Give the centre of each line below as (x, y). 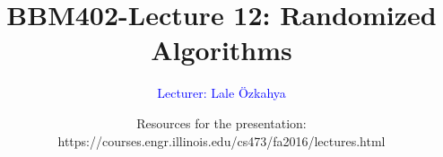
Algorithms (221, 50)
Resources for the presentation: (221, 122)
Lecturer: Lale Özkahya (221, 93)
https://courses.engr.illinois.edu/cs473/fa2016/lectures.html (221, 140)
